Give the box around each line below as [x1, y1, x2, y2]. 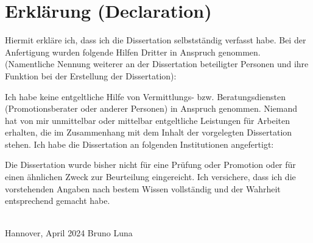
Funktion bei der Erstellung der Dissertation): [5, 69, 177, 82]
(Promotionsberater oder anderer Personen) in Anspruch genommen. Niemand [5, 102, 298, 115]
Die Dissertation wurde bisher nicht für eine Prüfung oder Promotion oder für [5, 158, 296, 171]
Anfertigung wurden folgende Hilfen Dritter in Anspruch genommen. [5, 45, 261, 58]
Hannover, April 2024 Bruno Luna [5, 227, 133, 239]
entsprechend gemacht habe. [5, 194, 110, 207]
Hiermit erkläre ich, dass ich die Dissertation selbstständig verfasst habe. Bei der [5, 34, 306, 46]
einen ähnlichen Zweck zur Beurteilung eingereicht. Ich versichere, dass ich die [5, 170, 296, 183]
